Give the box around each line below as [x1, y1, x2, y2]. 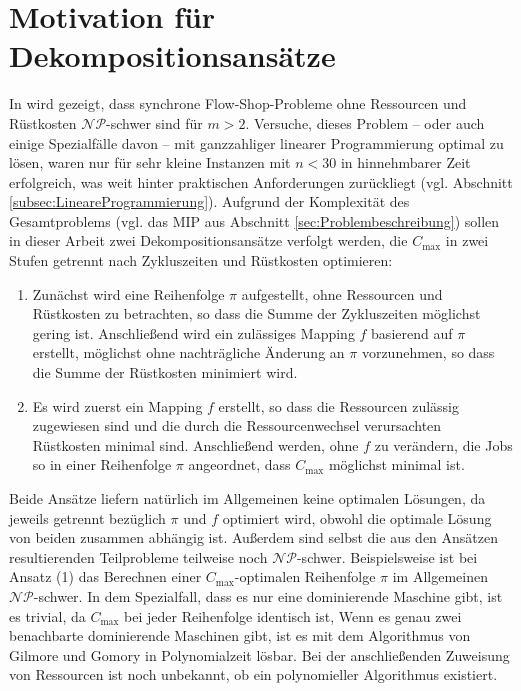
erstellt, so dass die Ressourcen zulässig [218, 395, 460, 416]
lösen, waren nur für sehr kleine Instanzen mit [9, 152, 291, 173]
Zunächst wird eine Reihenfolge [32, 283, 225, 304]
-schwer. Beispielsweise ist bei [296, 546, 478, 567]
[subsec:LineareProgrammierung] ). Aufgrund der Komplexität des [9, 191, 410, 212]
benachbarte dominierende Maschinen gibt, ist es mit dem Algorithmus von [9, 625, 471, 646]
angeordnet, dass [188, 454, 291, 475]
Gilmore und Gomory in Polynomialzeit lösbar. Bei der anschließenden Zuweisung [9, 644, 510, 665]
